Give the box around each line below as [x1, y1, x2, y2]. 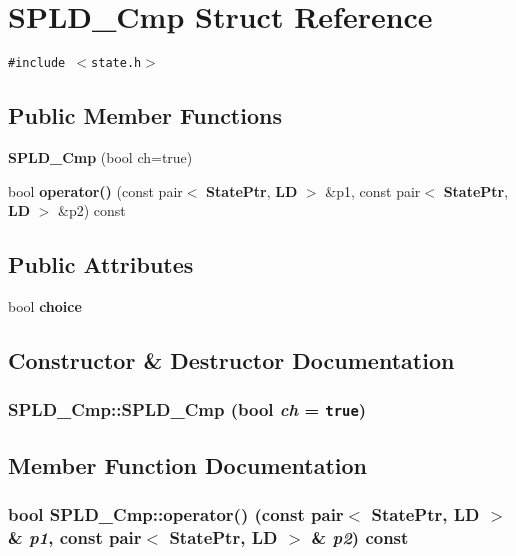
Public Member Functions [8, 100, 282, 131]
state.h [91, 56, 142, 71]
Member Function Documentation [8, 450, 368, 481]
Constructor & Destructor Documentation [8, 344, 455, 375]
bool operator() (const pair [8, 180, 183, 201]
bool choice [8, 295, 82, 316]
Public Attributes [8, 249, 194, 280]
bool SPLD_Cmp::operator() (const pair [8, 502, 344, 527]
